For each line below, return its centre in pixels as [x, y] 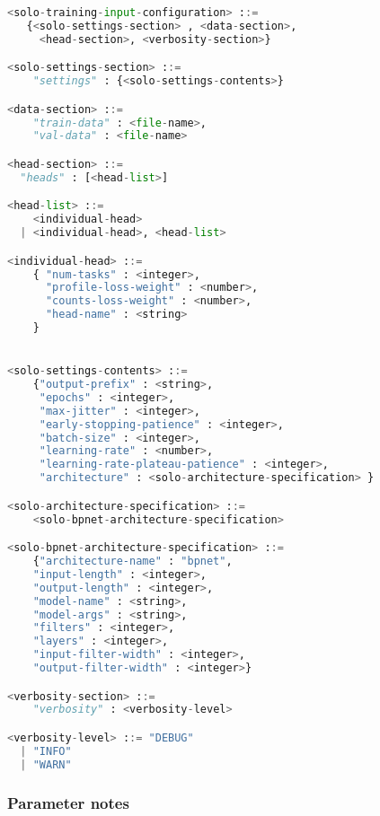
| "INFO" [46, 751]
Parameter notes [68, 802]
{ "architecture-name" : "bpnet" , [133, 562]
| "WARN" [46, 764]
